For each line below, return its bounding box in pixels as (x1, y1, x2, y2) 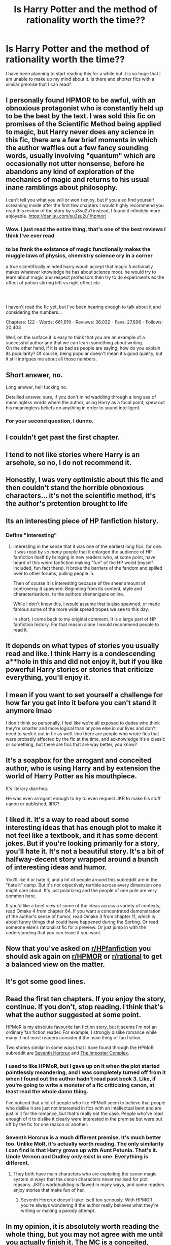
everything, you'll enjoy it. (6, 673, 91, 682)
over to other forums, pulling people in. (13, 570, 95, 576)
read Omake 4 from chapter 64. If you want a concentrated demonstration (6, 908, 161, 914)
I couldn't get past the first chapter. (6, 433, 120, 442)
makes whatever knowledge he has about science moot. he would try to (6, 269, 156, 275)
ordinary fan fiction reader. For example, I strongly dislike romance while (6, 1029, 157, 1035)
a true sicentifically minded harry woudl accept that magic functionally (6, 263, 153, 270)
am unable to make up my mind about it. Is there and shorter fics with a (6, 76, 155, 82)
